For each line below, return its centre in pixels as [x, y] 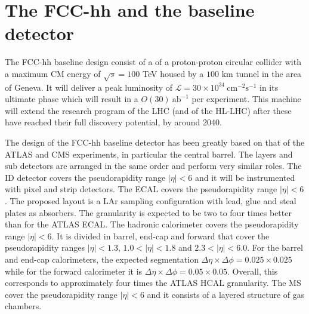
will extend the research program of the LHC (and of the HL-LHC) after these [148, 110]
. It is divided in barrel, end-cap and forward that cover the [160, 235]
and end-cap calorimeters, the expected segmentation [102, 259]
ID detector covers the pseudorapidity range [85, 177]
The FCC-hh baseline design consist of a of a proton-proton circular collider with [153, 62]
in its [269, 87]
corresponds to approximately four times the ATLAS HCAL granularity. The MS [153, 283]
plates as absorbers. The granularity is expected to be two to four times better [148, 212]
